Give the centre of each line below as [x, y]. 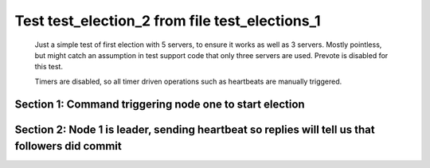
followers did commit [68, 146]
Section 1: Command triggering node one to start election [160, 104]
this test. [49, 67]
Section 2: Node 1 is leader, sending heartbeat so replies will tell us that [195, 129]
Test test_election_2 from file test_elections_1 [168, 21]
